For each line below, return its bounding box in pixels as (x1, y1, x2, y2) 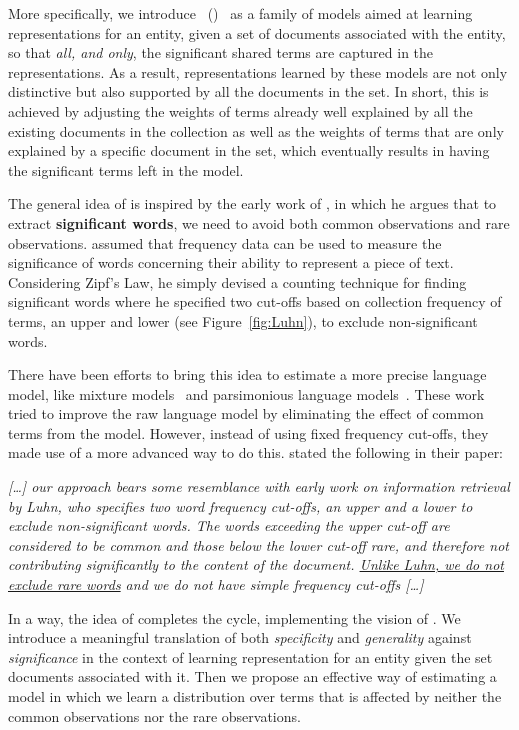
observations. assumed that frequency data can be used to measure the (8, 232, 442, 253)
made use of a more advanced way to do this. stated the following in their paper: (8, 442, 504, 463)
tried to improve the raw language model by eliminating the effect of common (8, 403, 484, 424)
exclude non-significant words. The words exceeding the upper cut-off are (8, 515, 450, 536)
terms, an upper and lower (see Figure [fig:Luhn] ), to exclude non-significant (8, 310, 478, 331)
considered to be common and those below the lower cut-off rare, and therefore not (8, 534, 509, 555)
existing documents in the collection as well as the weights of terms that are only (8, 120, 504, 141)
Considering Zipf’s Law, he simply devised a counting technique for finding (8, 271, 467, 292)
